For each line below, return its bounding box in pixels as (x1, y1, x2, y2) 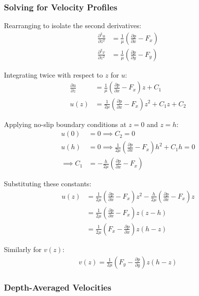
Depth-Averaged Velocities (4, 281, 111, 294)
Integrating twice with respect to (4, 69, 103, 80)
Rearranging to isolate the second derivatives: (4, 20, 141, 31)
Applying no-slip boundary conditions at (4, 119, 127, 129)
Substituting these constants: (4, 178, 92, 189)
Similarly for (4, 244, 42, 254)
